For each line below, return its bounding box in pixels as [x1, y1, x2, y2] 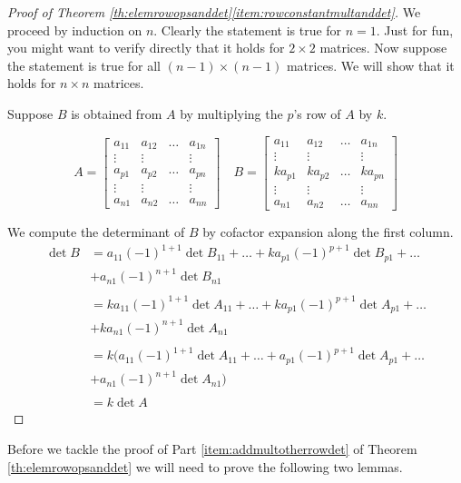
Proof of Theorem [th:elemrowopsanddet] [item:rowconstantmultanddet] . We [7, 3, 421, 21]
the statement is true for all [7, 55, 161, 74]
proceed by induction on [7, 20, 142, 39]
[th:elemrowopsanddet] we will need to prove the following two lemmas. [7, 457, 403, 476]
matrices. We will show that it [286, 55, 455, 74]
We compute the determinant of [7, 222, 185, 241]
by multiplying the [180, 103, 283, 123]
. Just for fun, [376, 20, 454, 39]
